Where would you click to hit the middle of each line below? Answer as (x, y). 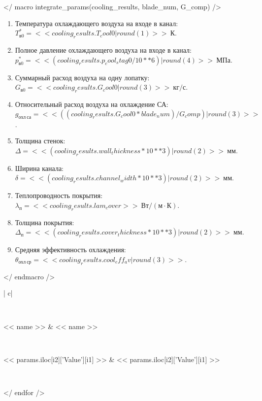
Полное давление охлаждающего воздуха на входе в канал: (103, 50)
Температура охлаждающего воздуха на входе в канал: (97, 23)
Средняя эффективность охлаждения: (70, 250)
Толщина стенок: (40, 141)
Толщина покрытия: (45, 222)
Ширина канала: (39, 168)
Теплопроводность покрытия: (59, 195)
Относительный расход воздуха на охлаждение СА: (92, 104)
